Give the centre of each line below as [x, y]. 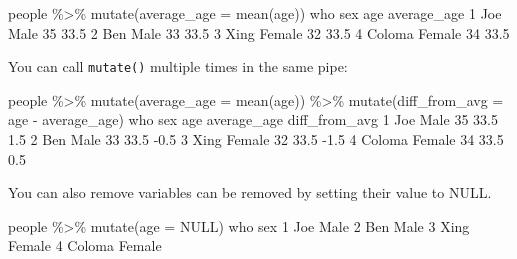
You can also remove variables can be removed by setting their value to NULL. [250, 192]
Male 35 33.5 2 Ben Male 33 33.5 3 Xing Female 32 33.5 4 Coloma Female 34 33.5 [259, 32]
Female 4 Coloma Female [85, 245]
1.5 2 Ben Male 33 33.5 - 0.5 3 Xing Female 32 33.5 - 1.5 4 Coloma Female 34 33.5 [256, 139]
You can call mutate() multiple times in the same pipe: [178, 66]
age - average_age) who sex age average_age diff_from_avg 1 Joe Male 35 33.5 [253, 119]
